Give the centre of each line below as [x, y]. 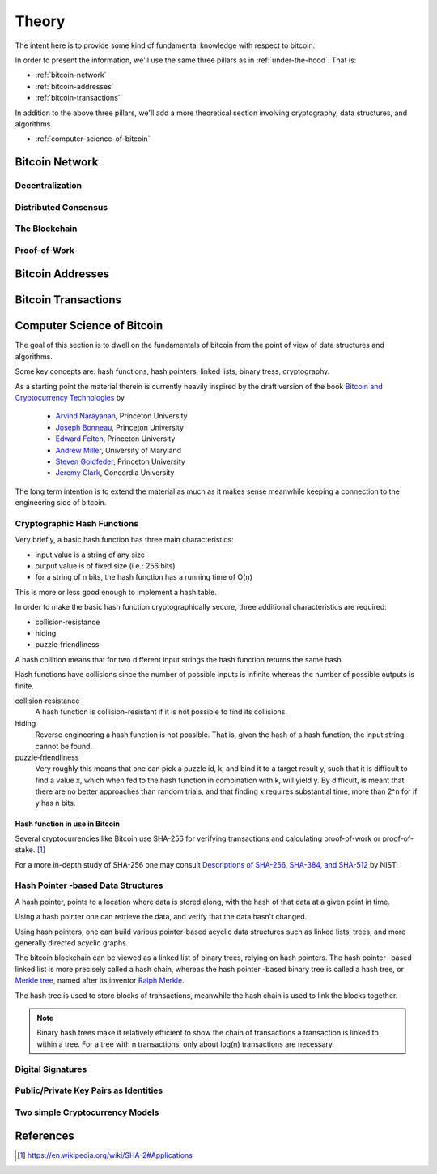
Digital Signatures [51, 1069]
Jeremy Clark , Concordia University [115, 473]
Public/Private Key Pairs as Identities [89, 1090]
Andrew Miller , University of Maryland [119, 450]
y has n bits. [55, 803]
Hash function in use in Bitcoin [68, 824]
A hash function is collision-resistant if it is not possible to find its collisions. [161, 712]
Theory [40, 21]
